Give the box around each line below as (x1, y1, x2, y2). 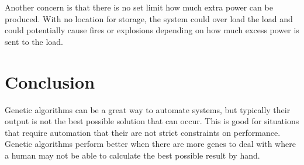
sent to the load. (5, 35, 64, 47)
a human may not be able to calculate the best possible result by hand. (5, 149, 260, 161)
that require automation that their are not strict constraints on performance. (5, 126, 281, 138)
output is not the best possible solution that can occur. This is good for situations (5, 115, 299, 127)
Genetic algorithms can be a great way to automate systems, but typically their (5, 103, 291, 115)
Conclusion (5, 69, 95, 93)
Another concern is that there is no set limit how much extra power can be (5, 1, 273, 13)
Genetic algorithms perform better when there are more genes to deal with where (5, 138, 296, 150)
